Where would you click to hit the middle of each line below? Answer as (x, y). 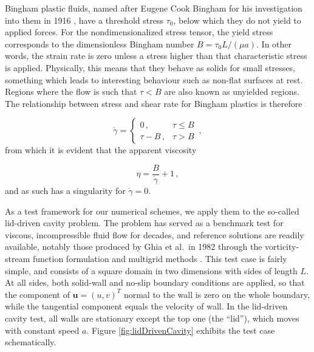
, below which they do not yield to (237, 20)
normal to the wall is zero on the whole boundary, (217, 294)
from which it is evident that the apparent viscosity (101, 150)
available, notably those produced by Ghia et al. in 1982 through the (134, 247)
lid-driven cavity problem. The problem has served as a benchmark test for (144, 223)
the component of (37, 294)
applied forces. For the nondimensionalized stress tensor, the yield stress (139, 32)
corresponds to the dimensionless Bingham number (100, 43)
